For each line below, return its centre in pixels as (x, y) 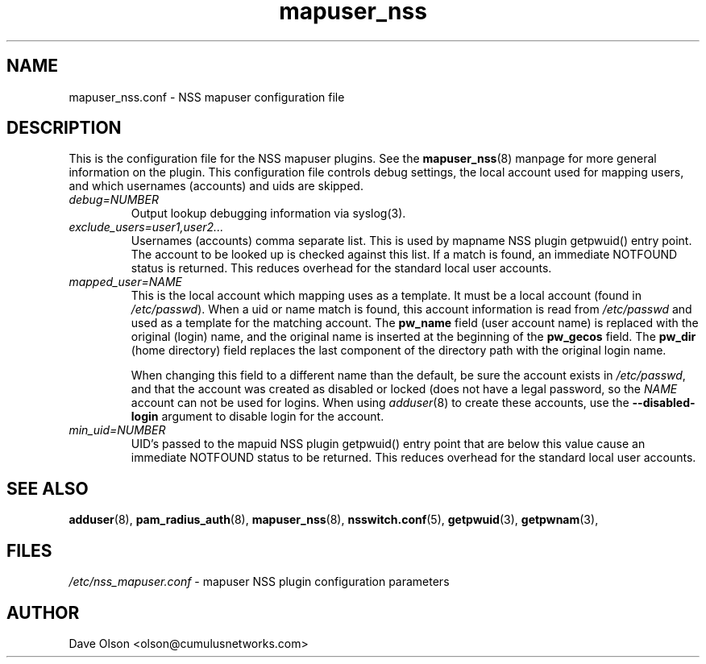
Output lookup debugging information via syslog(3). (268, 214)
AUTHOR (43, 612)
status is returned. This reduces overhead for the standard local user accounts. (341, 268)
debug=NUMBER (114, 200)
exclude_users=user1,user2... (146, 227)
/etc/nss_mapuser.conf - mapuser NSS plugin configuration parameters (259, 582)
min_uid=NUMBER (117, 430)
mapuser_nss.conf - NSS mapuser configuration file (207, 97)
